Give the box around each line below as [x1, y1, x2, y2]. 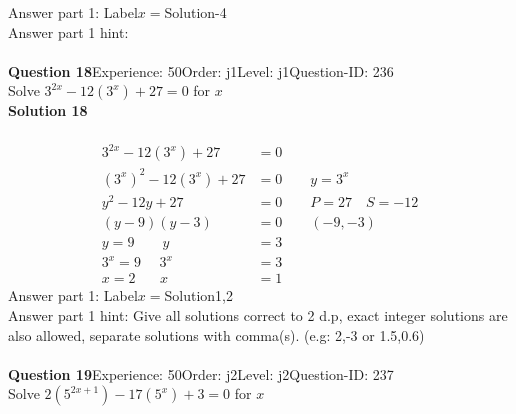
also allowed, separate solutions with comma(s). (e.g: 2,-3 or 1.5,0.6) [8, 324, 425, 345]
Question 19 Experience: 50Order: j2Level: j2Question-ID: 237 [8, 363, 394, 384]
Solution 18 [8, 100, 88, 121]
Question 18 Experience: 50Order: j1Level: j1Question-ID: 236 [8, 60, 394, 81]
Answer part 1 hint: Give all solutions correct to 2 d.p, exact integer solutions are [8, 304, 508, 325]
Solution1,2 [164, 285, 234, 306]
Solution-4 [164, 2, 227, 22]
